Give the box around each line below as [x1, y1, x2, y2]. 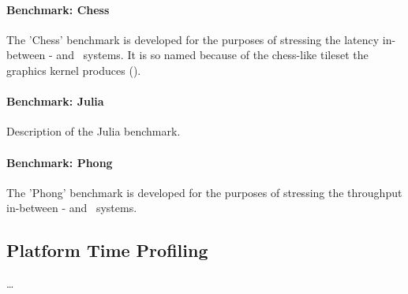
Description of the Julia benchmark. [6, 123, 181, 140]
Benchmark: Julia [6, 93, 104, 110]
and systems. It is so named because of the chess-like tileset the [56, 47, 369, 63]
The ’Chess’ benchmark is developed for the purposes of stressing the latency [6, 31, 380, 47]
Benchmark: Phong [6, 154, 113, 170]
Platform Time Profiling [6, 238, 208, 262]
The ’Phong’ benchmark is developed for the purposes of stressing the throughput [6, 184, 402, 200]
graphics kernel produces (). [6, 61, 141, 78]
